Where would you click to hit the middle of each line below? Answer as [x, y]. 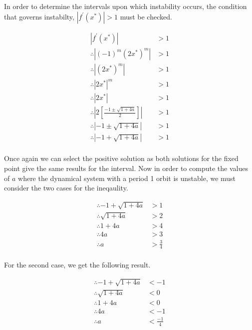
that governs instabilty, [39, 16]
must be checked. [146, 16]
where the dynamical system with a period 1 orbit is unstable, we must [127, 178]
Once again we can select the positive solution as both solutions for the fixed [121, 158]
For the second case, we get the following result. [77, 265]
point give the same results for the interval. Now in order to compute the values [126, 168]
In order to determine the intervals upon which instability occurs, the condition [126, 6]
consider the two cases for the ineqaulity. [66, 188]
